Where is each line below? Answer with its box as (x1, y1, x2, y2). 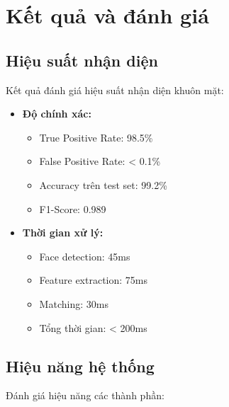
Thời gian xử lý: (22, 225, 104, 240)
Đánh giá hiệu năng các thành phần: (6, 388, 164, 403)
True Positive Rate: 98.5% (39, 130, 153, 144)
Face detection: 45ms (39, 248, 130, 263)
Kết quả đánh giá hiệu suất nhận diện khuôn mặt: (6, 82, 224, 97)
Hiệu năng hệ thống (6, 355, 155, 377)
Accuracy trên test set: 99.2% (39, 177, 167, 192)
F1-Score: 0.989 (39, 201, 106, 216)
